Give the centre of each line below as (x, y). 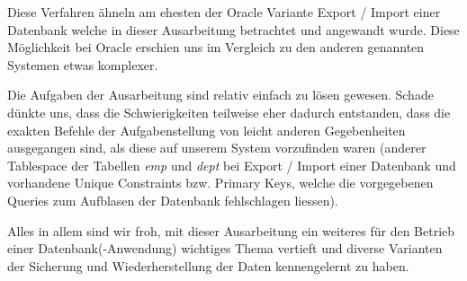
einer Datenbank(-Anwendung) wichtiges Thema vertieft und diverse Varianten (225, 248)
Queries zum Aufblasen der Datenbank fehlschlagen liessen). (173, 200)
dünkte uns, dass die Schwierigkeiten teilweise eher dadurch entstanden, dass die (229, 112)
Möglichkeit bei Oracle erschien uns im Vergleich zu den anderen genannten (216, 47)
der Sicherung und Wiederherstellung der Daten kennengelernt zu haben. (208, 265)
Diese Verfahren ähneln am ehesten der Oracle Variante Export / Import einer (224, 12)
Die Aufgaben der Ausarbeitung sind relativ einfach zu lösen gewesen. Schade (220, 95)
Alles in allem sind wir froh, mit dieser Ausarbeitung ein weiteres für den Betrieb (231, 230)
